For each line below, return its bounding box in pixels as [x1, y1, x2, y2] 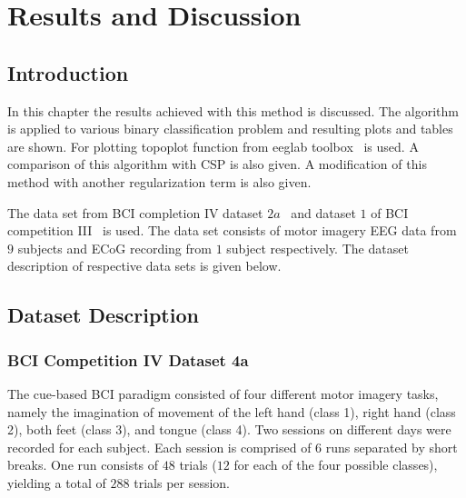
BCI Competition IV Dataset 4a [7, 348, 249, 371]
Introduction [7, 58, 129, 86]
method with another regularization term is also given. [7, 172, 312, 191]
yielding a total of [7, 473, 106, 492]
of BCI [371, 203, 409, 222]
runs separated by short [325, 437, 458, 456]
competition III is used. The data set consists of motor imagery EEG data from [7, 221, 457, 240]
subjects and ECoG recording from [17, 238, 212, 257]
